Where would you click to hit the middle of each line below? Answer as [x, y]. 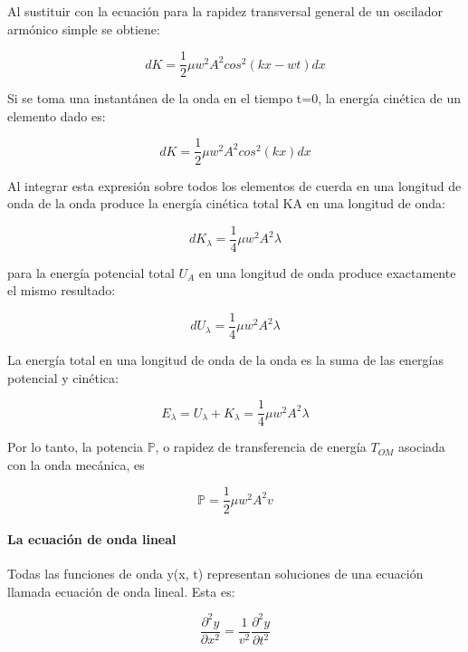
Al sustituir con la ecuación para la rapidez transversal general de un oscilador [225, 11]
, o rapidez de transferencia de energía [261, 447]
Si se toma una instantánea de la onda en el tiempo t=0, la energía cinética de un [234, 98]
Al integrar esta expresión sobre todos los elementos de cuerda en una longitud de [234, 185]
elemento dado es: [57, 115]
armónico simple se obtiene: [84, 29]
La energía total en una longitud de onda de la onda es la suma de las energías [226, 360]
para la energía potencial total [91, 272]
